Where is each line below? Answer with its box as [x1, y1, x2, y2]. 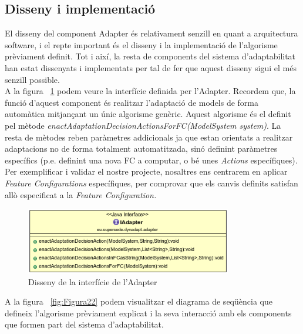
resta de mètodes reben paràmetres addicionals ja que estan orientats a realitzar [5, 131, 293, 143]
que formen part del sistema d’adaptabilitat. [5, 318, 164, 330]
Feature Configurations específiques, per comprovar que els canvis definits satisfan [5, 176, 298, 189]
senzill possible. [5, 73, 60, 85]
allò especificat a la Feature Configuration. [5, 188, 157, 201]
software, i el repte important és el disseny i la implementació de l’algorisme [5, 38, 278, 51]
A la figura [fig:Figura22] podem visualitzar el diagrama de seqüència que [5, 295, 272, 308]
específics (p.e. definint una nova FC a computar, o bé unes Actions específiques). [5, 153, 298, 166]
